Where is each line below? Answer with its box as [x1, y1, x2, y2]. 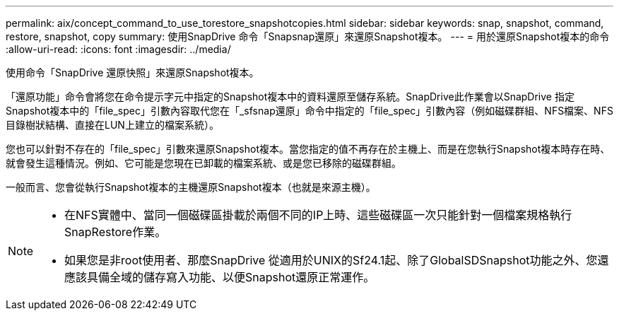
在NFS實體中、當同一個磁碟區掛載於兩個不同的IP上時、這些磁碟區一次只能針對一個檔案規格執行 [64, 208, 572, 222]
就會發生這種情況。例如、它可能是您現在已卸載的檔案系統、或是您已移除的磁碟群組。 [6, 157, 401, 169]
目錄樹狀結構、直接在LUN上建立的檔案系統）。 [6, 119, 219, 131]
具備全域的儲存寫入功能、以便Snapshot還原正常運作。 [87, 270, 375, 284]
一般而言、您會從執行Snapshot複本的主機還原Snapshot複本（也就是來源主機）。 [6, 181, 376, 193]
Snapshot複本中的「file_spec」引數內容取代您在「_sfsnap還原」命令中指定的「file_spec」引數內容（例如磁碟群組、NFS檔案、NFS [6, 105, 613, 117]
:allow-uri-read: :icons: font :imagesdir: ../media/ [6, 43, 231, 55]
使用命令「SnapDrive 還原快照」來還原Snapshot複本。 [6, 66, 259, 78]
